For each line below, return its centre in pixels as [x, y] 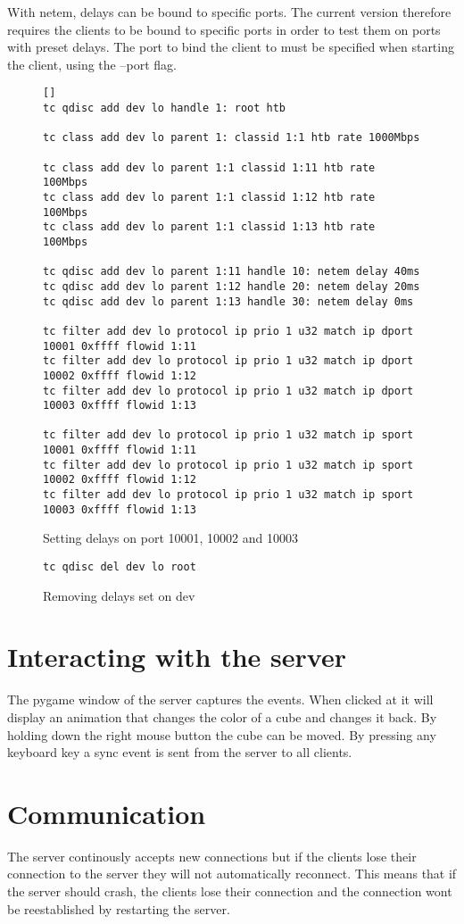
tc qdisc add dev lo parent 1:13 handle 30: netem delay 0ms [228, 301]
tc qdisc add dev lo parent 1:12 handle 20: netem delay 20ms [232, 286]
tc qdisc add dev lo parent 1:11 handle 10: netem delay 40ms [232, 272]
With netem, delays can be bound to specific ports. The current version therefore [229, 12]
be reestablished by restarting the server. [119, 908]
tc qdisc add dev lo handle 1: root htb [165, 108]
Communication [107, 813]
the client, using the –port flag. [92, 64]
